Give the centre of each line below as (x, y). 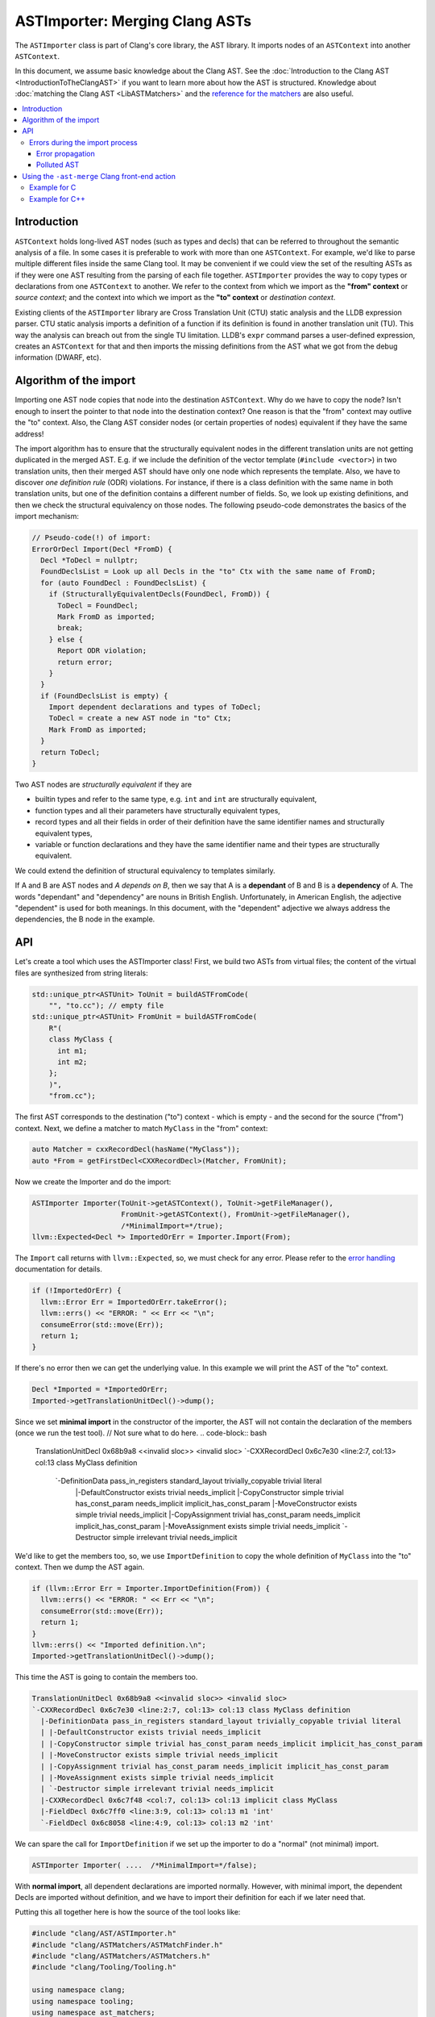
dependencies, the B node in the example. (85, 919)
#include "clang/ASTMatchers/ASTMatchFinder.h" (127, 1945)
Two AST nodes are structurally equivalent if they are (104, 785)
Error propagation (66, 154)
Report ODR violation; (102, 651)
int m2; (72, 1062)
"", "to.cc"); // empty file (106, 1006)
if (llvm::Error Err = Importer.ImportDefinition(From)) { (151, 1588)
